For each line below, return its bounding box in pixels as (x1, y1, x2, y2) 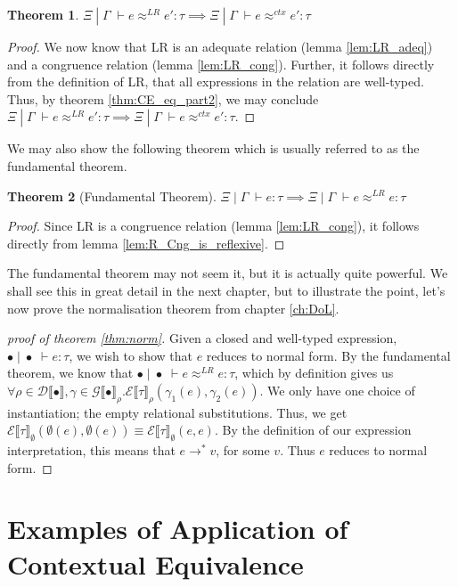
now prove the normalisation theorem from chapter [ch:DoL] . (7, 298, 339, 317)
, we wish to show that (69, 346, 193, 364)
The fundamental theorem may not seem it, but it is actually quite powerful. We (7, 264, 448, 282)
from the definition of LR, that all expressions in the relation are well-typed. (7, 72, 424, 91)
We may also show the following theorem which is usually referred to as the (7, 139, 420, 158)
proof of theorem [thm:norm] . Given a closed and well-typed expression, (7, 329, 397, 347)
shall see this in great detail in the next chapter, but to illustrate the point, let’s (7, 281, 446, 299)
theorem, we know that (7, 363, 134, 382)
